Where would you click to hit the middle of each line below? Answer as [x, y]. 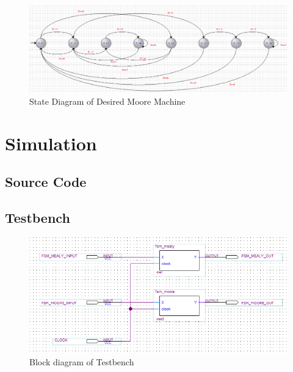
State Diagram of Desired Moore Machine [107, 101]
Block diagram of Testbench [82, 361]
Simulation [51, 143]
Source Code [46, 182]
